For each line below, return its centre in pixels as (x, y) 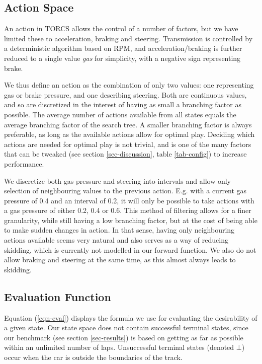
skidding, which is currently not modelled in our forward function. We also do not (130, 249)
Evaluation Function (58, 296)
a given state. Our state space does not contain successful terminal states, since (126, 327)
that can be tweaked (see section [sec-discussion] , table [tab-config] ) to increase (125, 154)
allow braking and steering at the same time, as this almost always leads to (120, 260)
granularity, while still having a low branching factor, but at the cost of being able (131, 220)
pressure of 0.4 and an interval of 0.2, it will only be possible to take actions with (129, 200)
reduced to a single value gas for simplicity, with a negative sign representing (122, 58)
